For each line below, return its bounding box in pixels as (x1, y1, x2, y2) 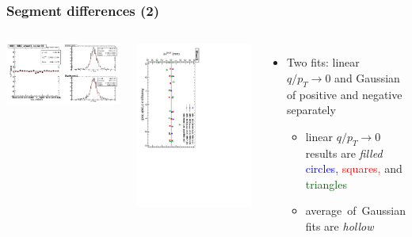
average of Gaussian (305, 202, 406, 219)
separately (286, 101, 336, 118)
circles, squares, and (305, 160, 402, 177)
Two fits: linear (286, 54, 360, 71)
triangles (305, 175, 347, 192)
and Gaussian (334, 69, 400, 86)
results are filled (305, 144, 383, 161)
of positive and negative (286, 86, 402, 102)
